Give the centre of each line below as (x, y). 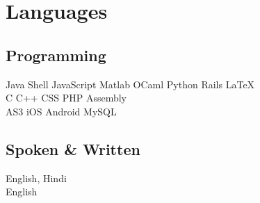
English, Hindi (36, 178)
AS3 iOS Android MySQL (61, 111)
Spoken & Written (73, 148)
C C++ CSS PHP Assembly (66, 98)
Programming (56, 55)
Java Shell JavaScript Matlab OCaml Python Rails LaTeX (130, 84)
